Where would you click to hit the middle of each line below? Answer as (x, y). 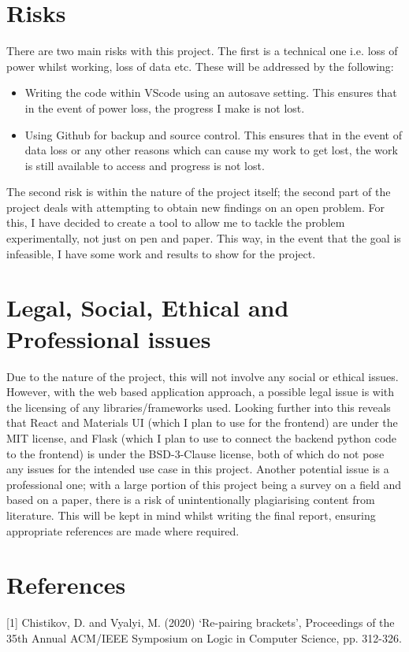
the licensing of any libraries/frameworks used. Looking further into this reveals (199, 407)
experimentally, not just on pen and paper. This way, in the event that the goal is (204, 238)
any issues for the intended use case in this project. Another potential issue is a (198, 469)
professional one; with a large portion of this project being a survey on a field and (204, 484)
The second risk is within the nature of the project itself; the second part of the (199, 192)
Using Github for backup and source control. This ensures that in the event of (214, 134)
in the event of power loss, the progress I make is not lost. (165, 107)
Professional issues (109, 338)
